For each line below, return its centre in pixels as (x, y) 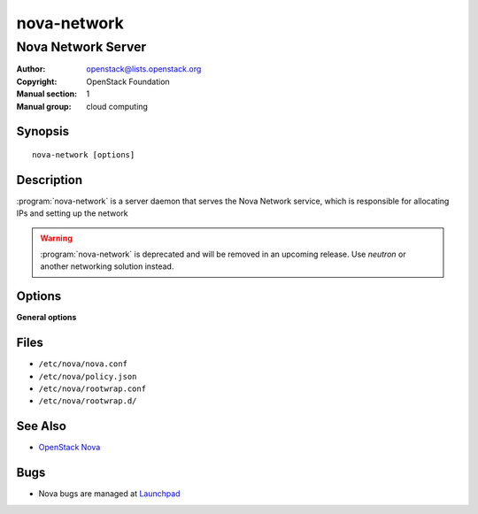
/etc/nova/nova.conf (83, 364)
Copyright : (37, 81)
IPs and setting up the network (72, 213)
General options (46, 318)
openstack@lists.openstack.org (144, 69)
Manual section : (47, 94)
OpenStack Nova (69, 448)
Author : (31, 69)
